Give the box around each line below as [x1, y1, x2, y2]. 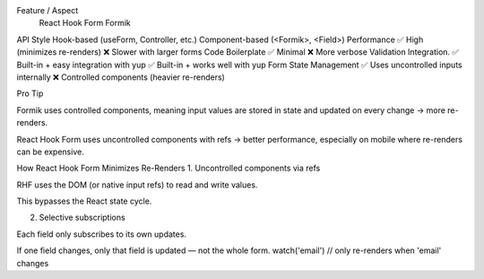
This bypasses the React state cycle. [16, 196, 152, 206]
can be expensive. [16, 146, 84, 157]
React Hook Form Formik [39, 18, 132, 29]
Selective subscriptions [39, 212, 125, 223]
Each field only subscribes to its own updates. [16, 229, 187, 240]
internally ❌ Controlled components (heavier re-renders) [16, 72, 226, 83]
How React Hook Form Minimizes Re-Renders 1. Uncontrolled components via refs [16, 162, 321, 174]
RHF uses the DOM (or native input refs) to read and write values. [16, 179, 258, 190]
